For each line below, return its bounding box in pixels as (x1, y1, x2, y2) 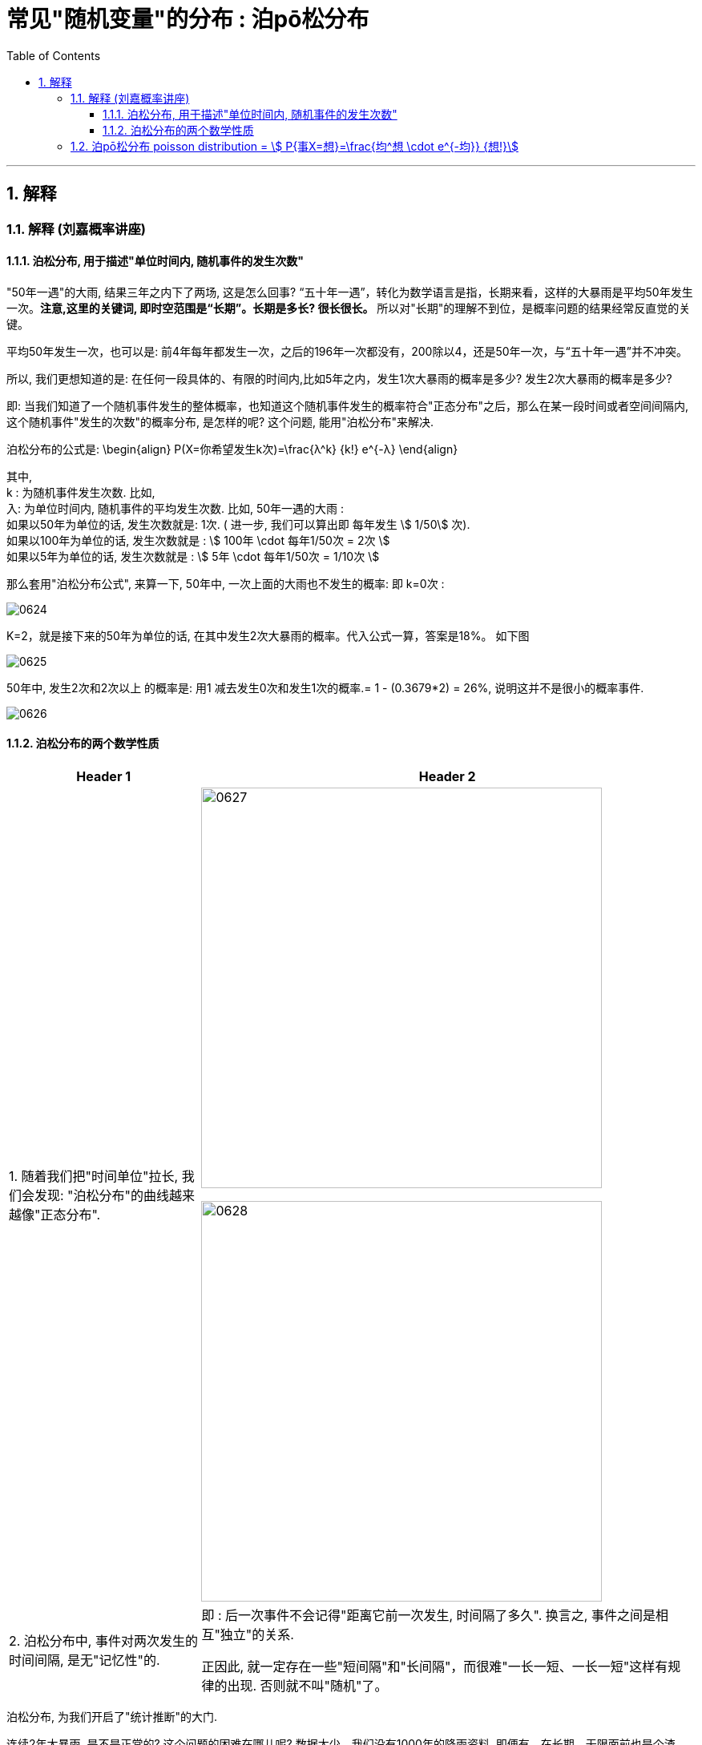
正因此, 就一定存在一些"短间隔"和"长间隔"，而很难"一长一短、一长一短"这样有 (201, 1658, 668, 1675)
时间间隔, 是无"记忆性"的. (9, 1652, 160, 1669)
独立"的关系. (220, 1626, 294, 1643)
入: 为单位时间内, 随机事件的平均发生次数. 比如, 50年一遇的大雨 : (6, 501, 344, 515)
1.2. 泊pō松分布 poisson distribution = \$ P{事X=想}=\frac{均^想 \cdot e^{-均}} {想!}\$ (71, 139, 518, 153)
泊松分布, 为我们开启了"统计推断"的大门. (6, 1710, 218, 1724)
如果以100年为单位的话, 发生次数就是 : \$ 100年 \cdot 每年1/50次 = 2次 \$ (6, 533, 390, 547)
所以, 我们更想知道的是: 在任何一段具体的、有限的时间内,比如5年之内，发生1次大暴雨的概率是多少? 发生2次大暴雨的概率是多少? (6, 371, 672, 385)
